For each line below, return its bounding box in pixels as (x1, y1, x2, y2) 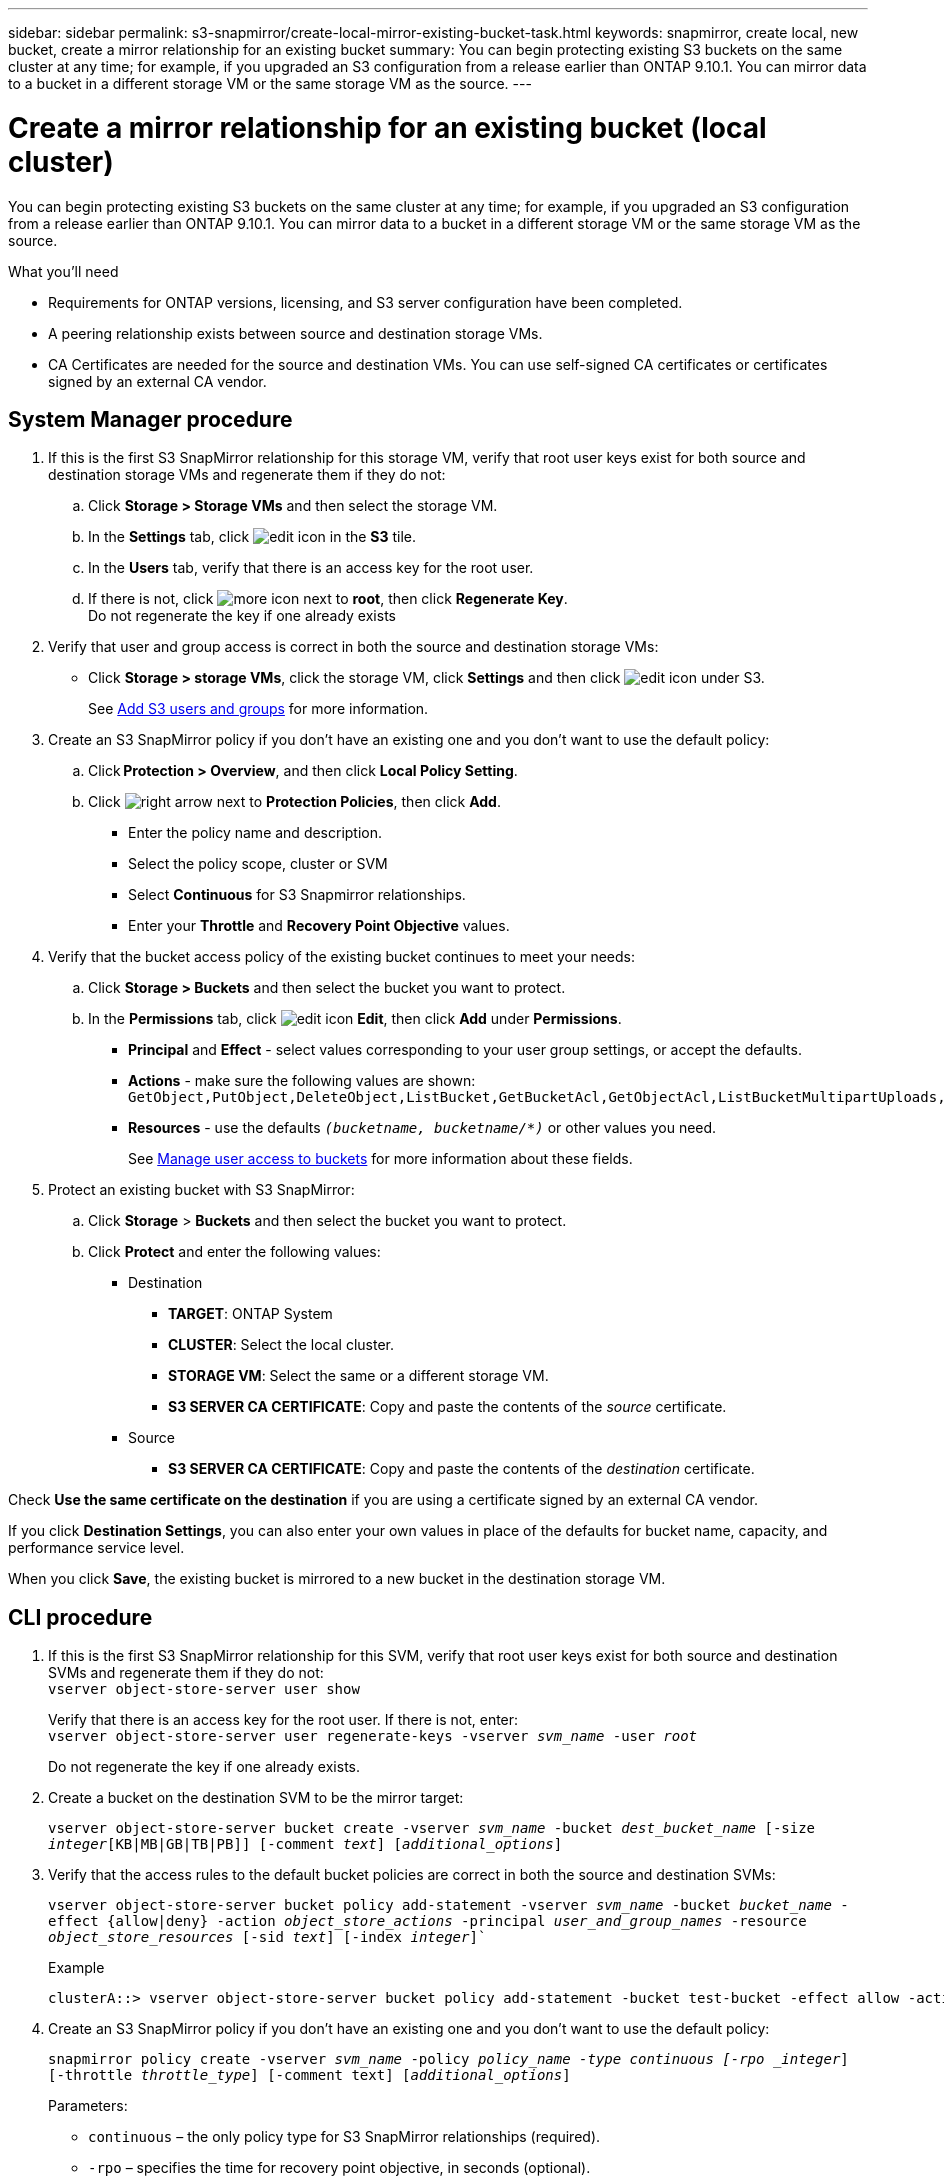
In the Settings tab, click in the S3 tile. (88, 528, 417, 546)
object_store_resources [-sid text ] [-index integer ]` (48, 1929, 487, 1946)
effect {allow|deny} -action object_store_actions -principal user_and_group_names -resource (48, 1913, 807, 1930)
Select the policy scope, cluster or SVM (128, 855, 388, 873)
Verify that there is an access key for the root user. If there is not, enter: (48, 1711, 519, 1729)
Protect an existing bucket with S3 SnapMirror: (48, 1181, 355, 1199)
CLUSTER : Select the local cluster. (168, 1336, 394, 1354)
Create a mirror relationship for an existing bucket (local (8, 110, 767, 145)
